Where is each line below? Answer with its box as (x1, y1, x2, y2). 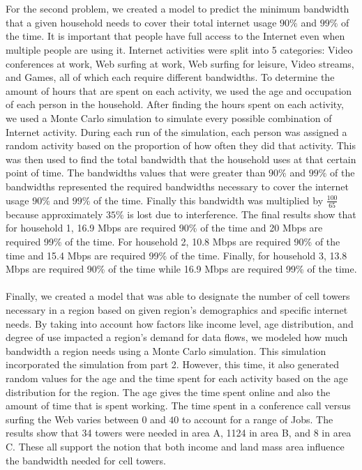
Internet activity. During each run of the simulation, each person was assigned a (6, 124, 347, 139)
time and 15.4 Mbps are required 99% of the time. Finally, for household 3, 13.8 (6, 248, 347, 262)
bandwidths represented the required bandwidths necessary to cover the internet (6, 179, 349, 193)
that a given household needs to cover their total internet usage (6, 15, 277, 29)
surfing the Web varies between (6, 411, 139, 426)
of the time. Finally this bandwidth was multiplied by (93, 192, 324, 207)
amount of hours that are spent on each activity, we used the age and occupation (6, 83, 352, 98)
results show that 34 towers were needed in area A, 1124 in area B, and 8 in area (6, 425, 352, 440)
